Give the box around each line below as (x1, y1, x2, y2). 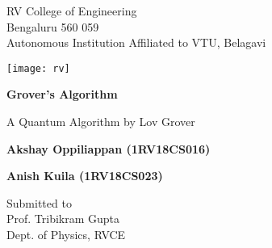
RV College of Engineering (6, 2, 137, 19)
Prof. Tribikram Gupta (6, 210, 120, 227)
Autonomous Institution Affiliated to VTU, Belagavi (6, 34, 266, 51)
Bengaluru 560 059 (6, 18, 99, 35)
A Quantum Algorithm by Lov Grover (6, 113, 195, 130)
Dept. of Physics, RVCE (6, 226, 126, 242)
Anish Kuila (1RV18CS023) (6, 167, 163, 184)
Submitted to (6, 194, 72, 211)
